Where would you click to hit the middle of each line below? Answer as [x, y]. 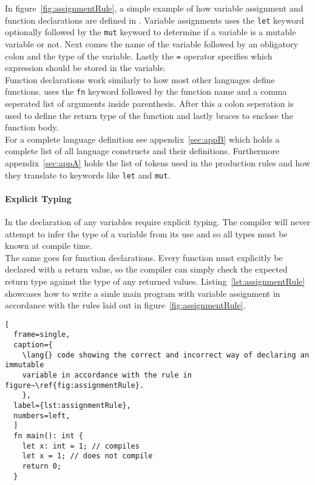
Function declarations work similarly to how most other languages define [140, 79]
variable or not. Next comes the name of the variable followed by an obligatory [151, 43]
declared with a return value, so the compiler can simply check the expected [146, 269]
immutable [25, 365]
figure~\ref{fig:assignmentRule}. [75, 385]
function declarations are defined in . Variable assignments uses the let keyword [154, 20]
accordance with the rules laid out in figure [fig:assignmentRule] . [125, 305]
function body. [32, 127]
